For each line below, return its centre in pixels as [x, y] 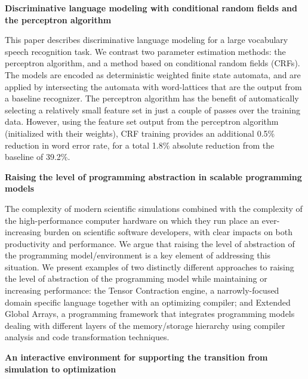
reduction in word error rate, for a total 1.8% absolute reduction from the [140, 145]
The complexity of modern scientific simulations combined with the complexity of [154, 208]
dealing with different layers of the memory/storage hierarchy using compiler [145, 325]
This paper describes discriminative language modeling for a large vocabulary [147, 40]
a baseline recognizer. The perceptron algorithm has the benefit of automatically [152, 98]
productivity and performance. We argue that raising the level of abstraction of [150, 243]
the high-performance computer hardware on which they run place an [132, 220]
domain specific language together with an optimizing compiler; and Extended [148, 302]
